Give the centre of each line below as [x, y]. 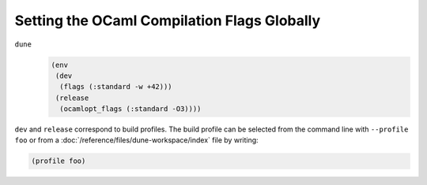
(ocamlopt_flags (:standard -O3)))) [130, 109]
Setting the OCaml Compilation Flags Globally [168, 20]
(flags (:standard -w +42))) [116, 87]
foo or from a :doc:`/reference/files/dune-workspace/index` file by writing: [136, 140]
